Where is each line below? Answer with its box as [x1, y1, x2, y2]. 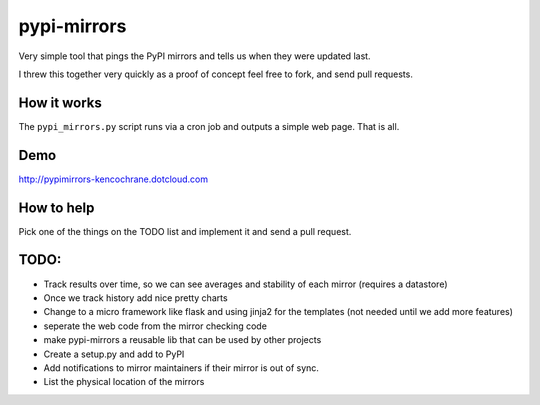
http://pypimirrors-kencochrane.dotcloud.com [18, 173, 209, 185]
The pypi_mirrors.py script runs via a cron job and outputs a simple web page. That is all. [18, 120, 400, 132]
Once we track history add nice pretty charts [43, 291, 229, 304]
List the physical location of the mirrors [43, 376, 205, 388]
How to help [18, 199, 95, 216]
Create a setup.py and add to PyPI [43, 348, 185, 360]
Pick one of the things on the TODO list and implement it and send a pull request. [18, 225, 352, 237]
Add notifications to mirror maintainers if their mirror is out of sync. [43, 361, 320, 374]
